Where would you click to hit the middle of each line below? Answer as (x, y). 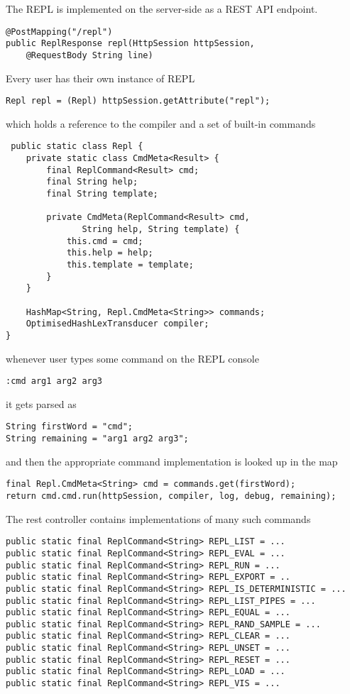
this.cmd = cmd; (105, 241)
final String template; (102, 194)
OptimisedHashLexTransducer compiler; (117, 324)
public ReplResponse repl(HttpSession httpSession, (130, 44)
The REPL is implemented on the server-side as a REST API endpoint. (162, 9)
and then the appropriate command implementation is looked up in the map (172, 461)
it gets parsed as (41, 403)
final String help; (92, 182)
